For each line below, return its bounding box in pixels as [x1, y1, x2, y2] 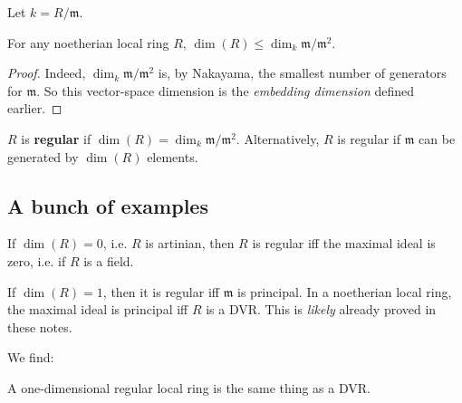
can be [419, 129, 456, 148]
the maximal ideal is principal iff [7, 300, 188, 319]
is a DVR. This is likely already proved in [206, 300, 437, 319]
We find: [7, 348, 54, 367]
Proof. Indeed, [7, 63, 86, 82]
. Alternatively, [236, 129, 320, 148]
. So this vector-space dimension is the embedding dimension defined [36, 81, 415, 100]
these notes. [7, 317, 72, 336]
